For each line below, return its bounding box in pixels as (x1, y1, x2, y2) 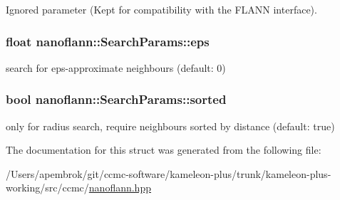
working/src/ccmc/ (6, 180, 89, 195)
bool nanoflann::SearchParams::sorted (6, 90, 227, 108)
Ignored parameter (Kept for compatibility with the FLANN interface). (6, 2, 317, 16)
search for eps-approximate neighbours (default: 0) (6, 60, 226, 75)
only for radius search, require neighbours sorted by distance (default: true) (6, 118, 335, 133)
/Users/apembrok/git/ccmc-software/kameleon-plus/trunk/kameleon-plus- (6, 166, 331, 181)
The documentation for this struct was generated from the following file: (6, 142, 321, 157)
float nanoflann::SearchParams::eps (6, 32, 210, 50)
